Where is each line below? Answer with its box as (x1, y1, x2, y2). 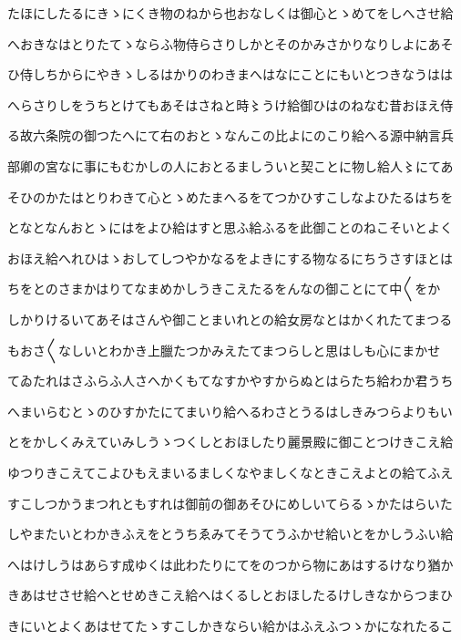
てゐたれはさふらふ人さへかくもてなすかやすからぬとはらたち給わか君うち (7, 371, 454, 390)
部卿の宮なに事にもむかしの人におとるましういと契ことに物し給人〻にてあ (7, 156, 454, 175)
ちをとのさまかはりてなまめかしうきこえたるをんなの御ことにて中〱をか (7, 279, 441, 298)
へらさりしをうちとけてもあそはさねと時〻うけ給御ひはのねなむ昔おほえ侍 (7, 95, 454, 114)
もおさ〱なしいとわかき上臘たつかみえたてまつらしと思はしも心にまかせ (7, 340, 441, 359)
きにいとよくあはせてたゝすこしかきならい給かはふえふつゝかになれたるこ (7, 615, 454, 635)
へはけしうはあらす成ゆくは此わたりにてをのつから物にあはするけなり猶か (7, 554, 454, 573)
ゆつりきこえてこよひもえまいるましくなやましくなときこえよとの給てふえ (7, 462, 454, 481)
